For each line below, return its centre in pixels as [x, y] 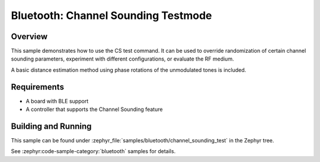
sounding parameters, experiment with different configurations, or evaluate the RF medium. [122, 59]
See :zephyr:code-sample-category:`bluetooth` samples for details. [93, 151]
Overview [29, 36]
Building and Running [51, 126]
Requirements [38, 87]
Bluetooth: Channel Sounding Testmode [111, 15]
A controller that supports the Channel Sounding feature [94, 109]
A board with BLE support [57, 101]
